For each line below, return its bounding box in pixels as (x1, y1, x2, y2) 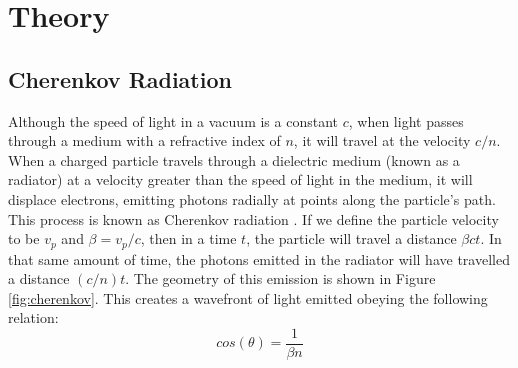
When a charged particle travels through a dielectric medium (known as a (8, 149, 460, 170)
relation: (8, 307, 59, 328)
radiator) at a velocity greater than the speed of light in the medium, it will (8, 169, 473, 190)
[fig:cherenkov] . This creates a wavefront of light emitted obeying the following (8, 287, 488, 308)
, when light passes (348, 110, 464, 131)
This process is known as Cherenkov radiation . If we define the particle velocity (8, 208, 499, 229)
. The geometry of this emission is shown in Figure (125, 268, 436, 289)
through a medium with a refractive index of (8, 130, 281, 151)
